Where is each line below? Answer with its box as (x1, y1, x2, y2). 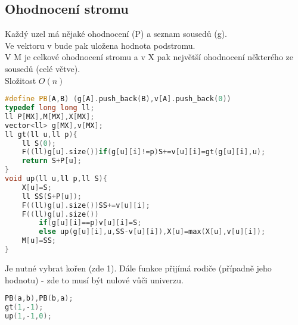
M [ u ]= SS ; (21, 236, 56, 245)
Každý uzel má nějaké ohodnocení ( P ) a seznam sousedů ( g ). (5, 27, 227, 40)
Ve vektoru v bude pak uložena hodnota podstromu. (5, 39, 195, 51)
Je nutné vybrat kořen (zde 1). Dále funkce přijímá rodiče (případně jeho (5, 261, 272, 274)
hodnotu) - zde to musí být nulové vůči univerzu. (5, 273, 184, 286)
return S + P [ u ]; (21, 157, 82, 165)
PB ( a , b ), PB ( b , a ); (5, 294, 73, 303)
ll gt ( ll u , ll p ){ (5, 130, 77, 139)
